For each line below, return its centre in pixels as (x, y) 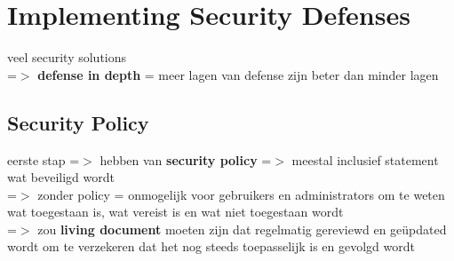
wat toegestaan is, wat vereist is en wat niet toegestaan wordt (175, 212)
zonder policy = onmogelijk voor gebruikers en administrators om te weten (241, 194)
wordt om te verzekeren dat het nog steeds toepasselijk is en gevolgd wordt (211, 246)
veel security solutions (67, 57)
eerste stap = (44, 159)
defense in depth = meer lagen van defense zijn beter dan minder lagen (238, 74)
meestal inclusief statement (365, 159)
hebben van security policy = (186, 159)
